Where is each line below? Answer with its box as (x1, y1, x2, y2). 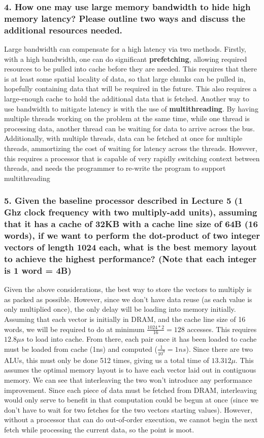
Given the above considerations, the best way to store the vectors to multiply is (4, 284, 252, 295)
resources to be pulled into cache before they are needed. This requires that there (4, 63, 257, 74)
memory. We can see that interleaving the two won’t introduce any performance (4, 374, 252, 385)
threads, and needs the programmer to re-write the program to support (4, 163, 226, 173)
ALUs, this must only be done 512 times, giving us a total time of (4, 354, 209, 365)
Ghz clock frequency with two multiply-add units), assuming (4, 206, 257, 218)
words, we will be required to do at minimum (4, 323, 145, 334)
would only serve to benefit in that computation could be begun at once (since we (4, 394, 259, 405)
